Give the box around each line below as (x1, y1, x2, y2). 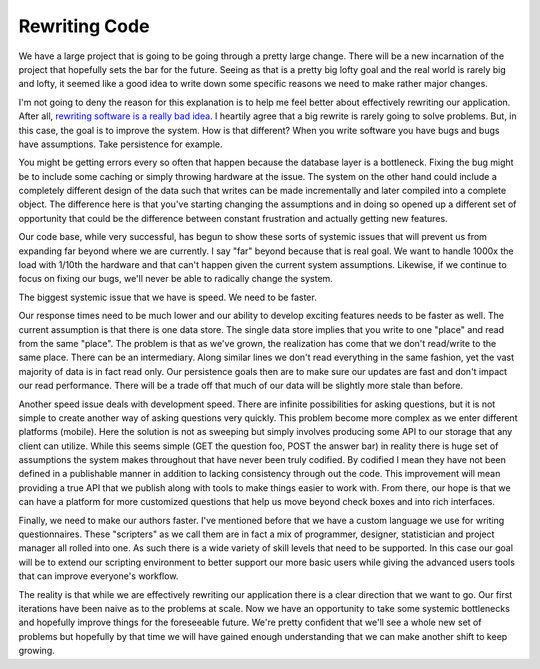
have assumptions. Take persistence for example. (18, 138, 224, 150)
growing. (18, 645, 55, 657)
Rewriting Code (18, 15, 150, 37)
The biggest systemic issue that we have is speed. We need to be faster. (18, 291, 317, 303)
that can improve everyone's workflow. (18, 570, 179, 582)
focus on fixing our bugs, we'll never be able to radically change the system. (18, 273, 334, 285)
